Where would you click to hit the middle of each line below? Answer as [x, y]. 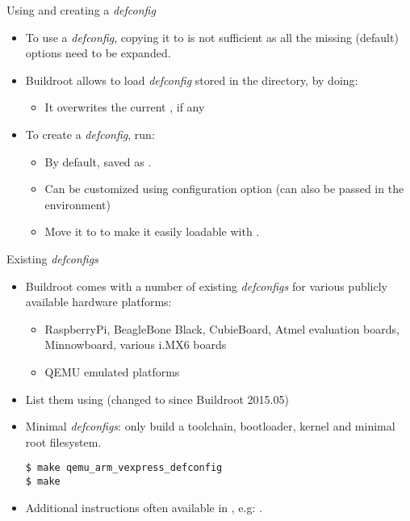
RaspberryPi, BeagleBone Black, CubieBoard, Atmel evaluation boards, [222, 328]
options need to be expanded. [98, 53]
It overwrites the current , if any [125, 107]
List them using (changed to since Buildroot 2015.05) [157, 399]
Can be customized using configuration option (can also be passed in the [224, 189]
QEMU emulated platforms [112, 371]
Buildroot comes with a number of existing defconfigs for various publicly [206, 286]
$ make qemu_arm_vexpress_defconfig [124, 468]
